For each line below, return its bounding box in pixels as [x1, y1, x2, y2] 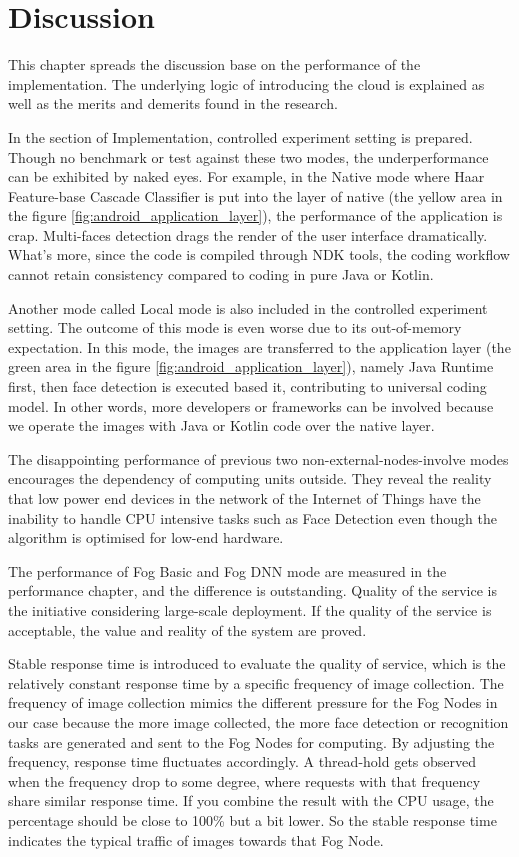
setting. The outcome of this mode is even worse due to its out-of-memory [8, 317, 462, 338]
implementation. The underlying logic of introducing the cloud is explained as [8, 73, 485, 94]
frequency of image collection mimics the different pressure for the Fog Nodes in [8, 692, 498, 713]
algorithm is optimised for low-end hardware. [8, 527, 284, 548]
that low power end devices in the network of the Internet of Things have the [8, 488, 481, 508]
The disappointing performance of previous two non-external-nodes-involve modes [8, 448, 509, 469]
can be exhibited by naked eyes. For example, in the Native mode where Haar [8, 166, 485, 187]
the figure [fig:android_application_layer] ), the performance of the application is [8, 205, 503, 226]
